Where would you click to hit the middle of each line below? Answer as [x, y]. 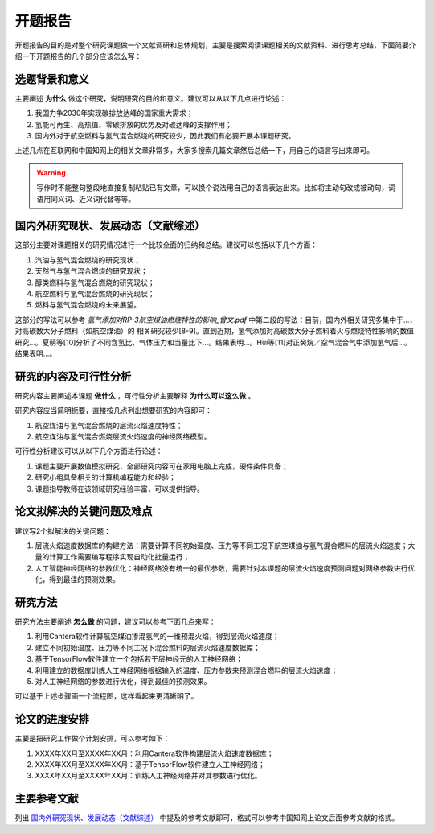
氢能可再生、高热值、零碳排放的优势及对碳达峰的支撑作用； [133, 124]
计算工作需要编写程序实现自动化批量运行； [119, 557]
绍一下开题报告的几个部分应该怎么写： [78, 56]
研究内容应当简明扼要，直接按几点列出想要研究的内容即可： [113, 410]
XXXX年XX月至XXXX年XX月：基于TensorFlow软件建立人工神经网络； [150, 765]
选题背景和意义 [52, 79]
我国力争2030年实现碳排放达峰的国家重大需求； [114, 113]
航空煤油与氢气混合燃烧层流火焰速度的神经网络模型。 [123, 437]
